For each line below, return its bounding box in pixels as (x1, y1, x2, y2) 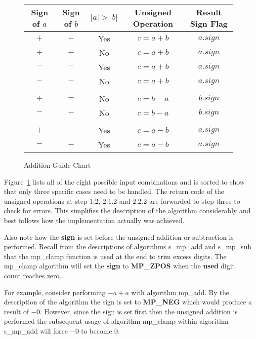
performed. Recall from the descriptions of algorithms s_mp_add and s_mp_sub (4, 241, 252, 252)
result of (4, 306, 29, 316)
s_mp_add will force (4, 325, 68, 336)
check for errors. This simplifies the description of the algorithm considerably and (4, 205, 251, 216)
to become (81, 325, 112, 336)
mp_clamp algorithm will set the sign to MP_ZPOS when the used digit (4, 261, 235, 271)
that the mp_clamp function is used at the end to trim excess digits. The (4, 251, 227, 261)
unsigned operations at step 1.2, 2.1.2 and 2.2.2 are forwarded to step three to (4, 195, 240, 206)
